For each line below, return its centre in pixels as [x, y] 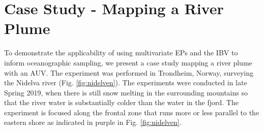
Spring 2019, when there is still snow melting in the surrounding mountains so [126, 92]
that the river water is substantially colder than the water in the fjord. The [121, 102]
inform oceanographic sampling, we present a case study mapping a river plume [128, 62]
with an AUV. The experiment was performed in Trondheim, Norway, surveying [129, 72]
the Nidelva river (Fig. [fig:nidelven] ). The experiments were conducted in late [126, 83]
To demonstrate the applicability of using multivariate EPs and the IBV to [121, 53]
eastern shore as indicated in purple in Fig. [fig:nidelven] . [93, 122]
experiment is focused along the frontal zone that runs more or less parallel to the [132, 112]
